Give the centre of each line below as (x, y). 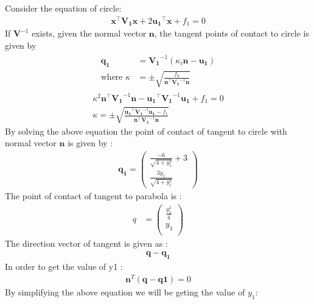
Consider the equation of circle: (63, 8)
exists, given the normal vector (89, 33)
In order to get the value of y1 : (64, 267)
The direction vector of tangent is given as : (86, 243)
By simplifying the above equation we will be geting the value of (125, 292)
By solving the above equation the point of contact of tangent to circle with (146, 131)
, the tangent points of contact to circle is (232, 33)
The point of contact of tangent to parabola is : (93, 196)
